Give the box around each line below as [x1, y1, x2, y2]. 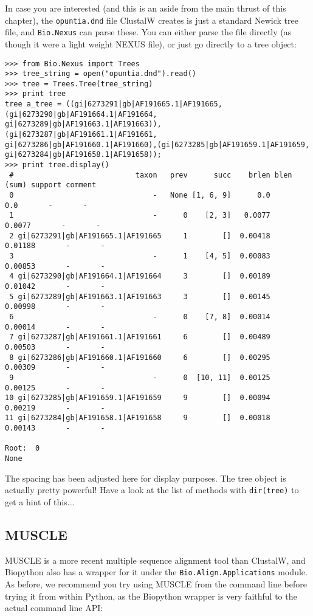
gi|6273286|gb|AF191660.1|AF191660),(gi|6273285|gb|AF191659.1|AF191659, [5, 140, 310, 149]
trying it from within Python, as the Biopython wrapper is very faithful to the [5, 589, 297, 602]
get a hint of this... [5, 496, 75, 508]
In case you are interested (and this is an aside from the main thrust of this [5, 2, 286, 14]
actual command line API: [5, 601, 103, 614]
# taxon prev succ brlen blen [9, 170, 292, 179]
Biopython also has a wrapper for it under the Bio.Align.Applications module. [5, 566, 308, 578]
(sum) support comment [5, 181, 97, 190]
